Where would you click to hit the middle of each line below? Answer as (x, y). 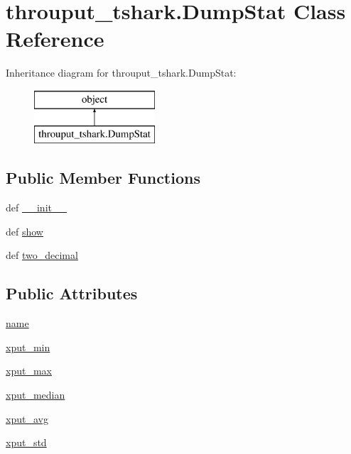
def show (25, 231)
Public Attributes (72, 293)
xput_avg (27, 418)
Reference (55, 39)
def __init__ (36, 207)
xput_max (29, 371)
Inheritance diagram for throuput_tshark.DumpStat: (121, 73)
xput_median (36, 395)
